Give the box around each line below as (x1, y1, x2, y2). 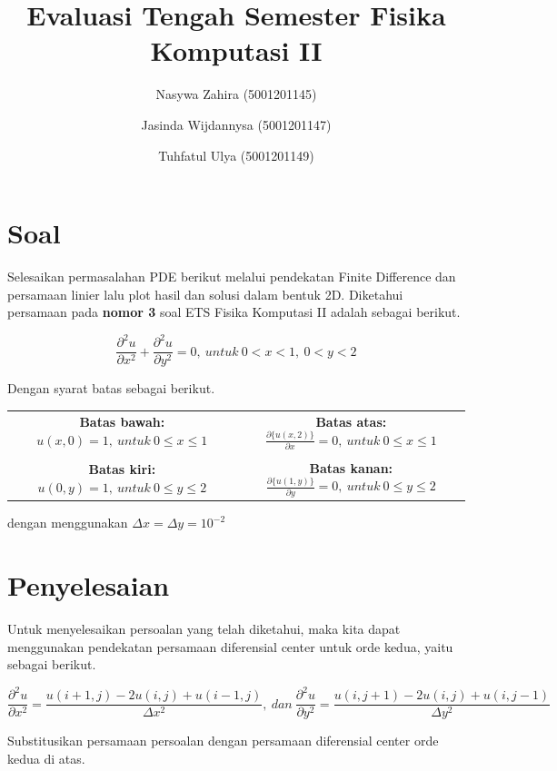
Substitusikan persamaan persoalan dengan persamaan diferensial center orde (7, 731, 439, 750)
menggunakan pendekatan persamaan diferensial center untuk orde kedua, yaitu (7, 637, 453, 656)
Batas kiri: (88, 460, 156, 479)
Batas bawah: (79, 412, 165, 431)
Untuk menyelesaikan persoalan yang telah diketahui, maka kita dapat (7, 619, 401, 638)
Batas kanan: (309, 458, 393, 477)
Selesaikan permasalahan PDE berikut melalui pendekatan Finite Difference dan (7, 267, 456, 286)
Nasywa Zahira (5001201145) (155, 84, 317, 104)
